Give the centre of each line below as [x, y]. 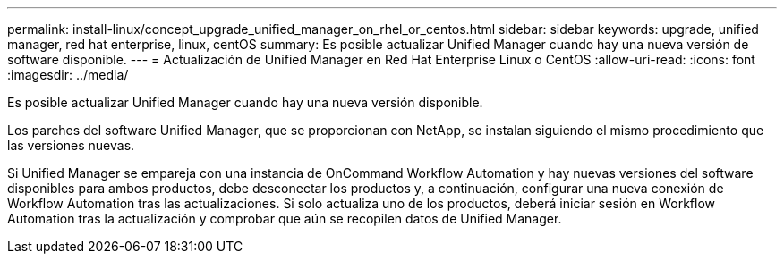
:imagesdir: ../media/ [68, 75]
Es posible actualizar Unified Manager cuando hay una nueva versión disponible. [245, 102]
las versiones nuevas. [71, 145]
